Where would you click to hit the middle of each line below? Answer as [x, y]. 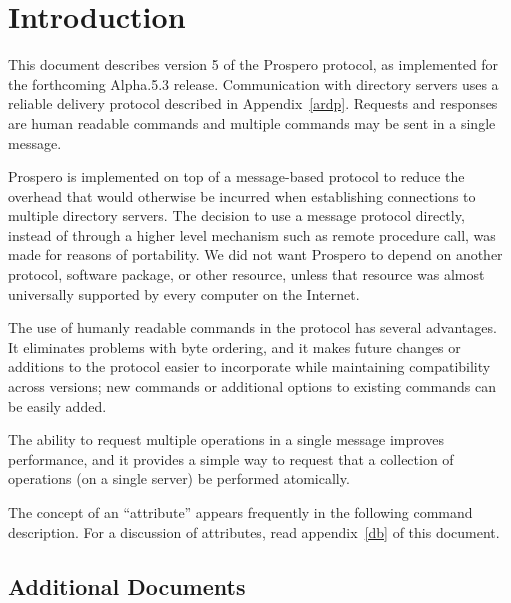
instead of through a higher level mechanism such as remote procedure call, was [252, 234]
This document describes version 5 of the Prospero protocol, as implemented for [253, 64]
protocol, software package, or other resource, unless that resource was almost [246, 274]
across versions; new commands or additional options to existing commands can [252, 386]
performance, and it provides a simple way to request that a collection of [231, 458]
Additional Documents [127, 585]
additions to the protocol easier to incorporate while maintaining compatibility [249, 366]
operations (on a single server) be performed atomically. [179, 478]
